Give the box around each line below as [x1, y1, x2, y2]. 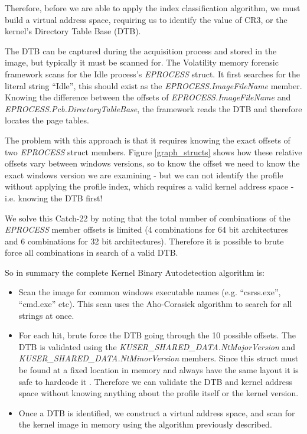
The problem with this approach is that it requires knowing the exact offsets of [5, 133, 290, 146]
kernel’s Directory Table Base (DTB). [5, 25, 141, 37]
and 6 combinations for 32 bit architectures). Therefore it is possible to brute [5, 234, 284, 247]
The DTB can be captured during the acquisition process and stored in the [5, 44, 277, 57]
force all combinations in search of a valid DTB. [5, 246, 178, 259]
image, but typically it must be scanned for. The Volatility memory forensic [5, 56, 279, 68]
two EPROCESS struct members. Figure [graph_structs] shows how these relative [5, 145, 302, 158]
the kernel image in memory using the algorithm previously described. [18, 418, 272, 430]
